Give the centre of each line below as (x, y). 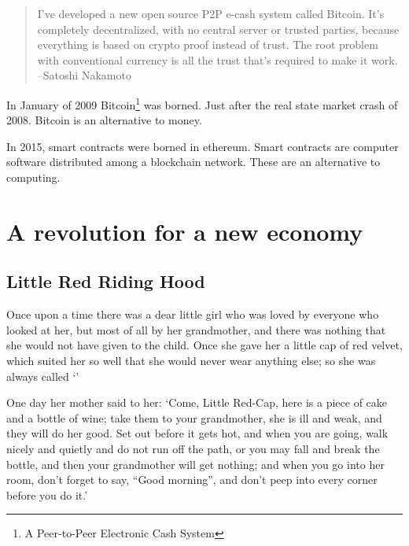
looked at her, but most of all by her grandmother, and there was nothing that (196, 329)
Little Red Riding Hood (106, 281)
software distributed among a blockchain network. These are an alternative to (193, 162)
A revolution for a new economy (185, 231)
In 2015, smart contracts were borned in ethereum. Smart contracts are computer (203, 146)
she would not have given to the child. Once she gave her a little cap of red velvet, (204, 345)
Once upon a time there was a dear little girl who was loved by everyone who (193, 314)
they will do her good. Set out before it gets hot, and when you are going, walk (197, 433)
